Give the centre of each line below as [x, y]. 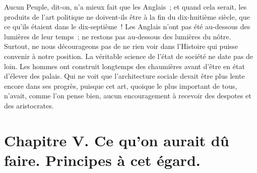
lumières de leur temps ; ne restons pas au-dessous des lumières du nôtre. [118, 36]
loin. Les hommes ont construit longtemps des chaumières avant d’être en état [124, 66]
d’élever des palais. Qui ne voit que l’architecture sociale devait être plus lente [124, 76]
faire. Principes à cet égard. [102, 160]
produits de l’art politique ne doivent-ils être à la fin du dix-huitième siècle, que [127, 16]
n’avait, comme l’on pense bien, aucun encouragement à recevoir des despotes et [128, 96]
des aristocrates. [29, 105]
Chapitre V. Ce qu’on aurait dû [117, 140]
